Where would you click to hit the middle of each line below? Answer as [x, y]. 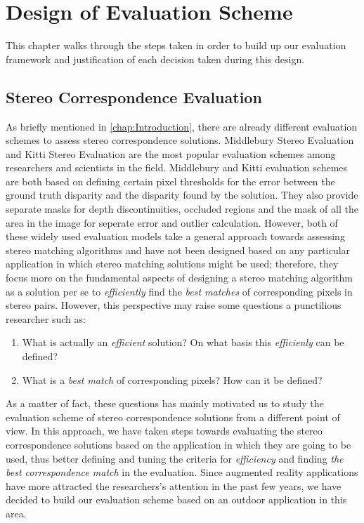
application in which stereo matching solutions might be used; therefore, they [172, 264]
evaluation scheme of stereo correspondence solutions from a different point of [173, 417]
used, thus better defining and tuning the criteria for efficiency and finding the [175, 458]
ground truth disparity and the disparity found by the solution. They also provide [182, 195]
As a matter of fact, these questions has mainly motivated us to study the [165, 403]
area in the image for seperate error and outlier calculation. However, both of [172, 222]
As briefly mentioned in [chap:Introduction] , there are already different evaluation [182, 126]
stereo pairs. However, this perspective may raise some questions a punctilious [174, 305]
